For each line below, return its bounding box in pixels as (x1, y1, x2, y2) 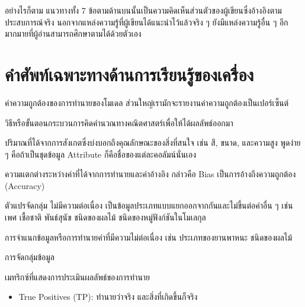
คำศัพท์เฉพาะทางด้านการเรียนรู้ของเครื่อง (5, 62, 254, 86)
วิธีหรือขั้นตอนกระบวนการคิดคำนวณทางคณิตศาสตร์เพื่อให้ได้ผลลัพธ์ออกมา (5, 116, 233, 129)
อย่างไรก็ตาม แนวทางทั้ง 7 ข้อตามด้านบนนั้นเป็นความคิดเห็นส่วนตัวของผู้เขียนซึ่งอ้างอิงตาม (5, 4, 282, 16)
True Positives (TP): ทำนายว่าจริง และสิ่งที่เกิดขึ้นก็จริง (18, 290, 198, 303)
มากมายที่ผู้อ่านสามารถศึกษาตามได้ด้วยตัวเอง (5, 27, 142, 40)
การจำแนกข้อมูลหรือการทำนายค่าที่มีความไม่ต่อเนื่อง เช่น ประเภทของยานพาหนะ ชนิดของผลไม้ (5, 231, 293, 243)
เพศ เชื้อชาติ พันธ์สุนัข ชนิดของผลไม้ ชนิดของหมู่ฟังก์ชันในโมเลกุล (5, 211, 206, 223)
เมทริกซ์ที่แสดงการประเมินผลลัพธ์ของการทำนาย (5, 270, 150, 283)
